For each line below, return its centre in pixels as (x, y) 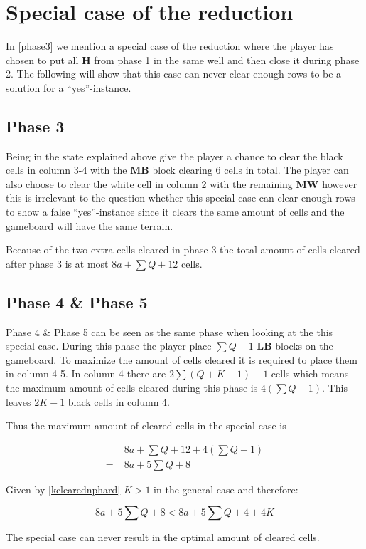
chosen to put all (42, 59)
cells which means (310, 373)
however (340, 183)
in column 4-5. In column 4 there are (86, 373)
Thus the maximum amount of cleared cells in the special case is (146, 425)
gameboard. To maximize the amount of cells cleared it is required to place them (182, 359)
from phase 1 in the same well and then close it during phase (227, 59)
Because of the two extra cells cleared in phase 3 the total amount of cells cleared (183, 250)
